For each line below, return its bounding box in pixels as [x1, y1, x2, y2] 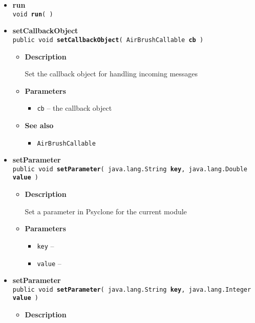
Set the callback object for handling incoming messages [25, 68, 198, 79]
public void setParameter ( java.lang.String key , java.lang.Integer [12, 286, 251, 293]
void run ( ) [12, 10, 53, 18]
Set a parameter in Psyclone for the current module [25, 206, 187, 216]
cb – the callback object [37, 103, 112, 113]
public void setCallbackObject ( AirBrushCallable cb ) [12, 36, 204, 44]
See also [25, 119, 54, 130]
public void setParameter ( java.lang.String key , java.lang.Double [12, 165, 248, 173]
